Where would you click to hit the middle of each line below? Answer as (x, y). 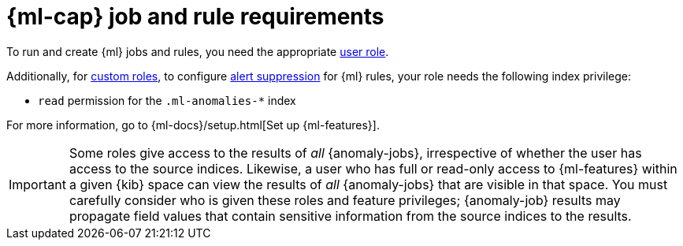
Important (37, 184)
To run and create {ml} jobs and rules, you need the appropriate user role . (198, 51)
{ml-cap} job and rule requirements (195, 17)
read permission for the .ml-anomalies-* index (167, 100)
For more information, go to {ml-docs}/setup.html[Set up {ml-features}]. (193, 125)
